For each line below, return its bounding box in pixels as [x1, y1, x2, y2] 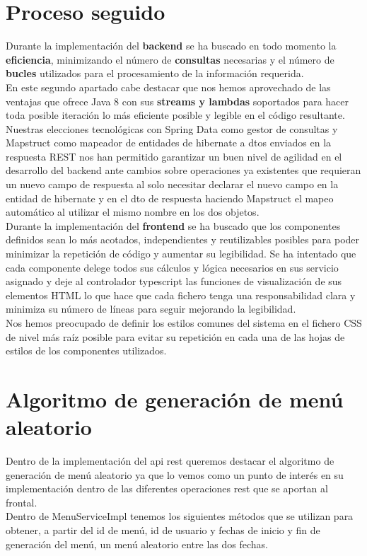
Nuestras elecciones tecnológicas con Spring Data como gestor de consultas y [6, 121, 338, 136]
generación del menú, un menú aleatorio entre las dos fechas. [6, 536, 268, 551]
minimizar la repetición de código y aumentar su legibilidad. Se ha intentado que [6, 246, 356, 261]
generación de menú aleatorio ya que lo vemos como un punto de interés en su [6, 467, 344, 482]
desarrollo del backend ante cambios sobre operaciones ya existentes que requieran [6, 163, 361, 178]
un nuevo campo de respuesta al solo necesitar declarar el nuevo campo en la [6, 177, 339, 192]
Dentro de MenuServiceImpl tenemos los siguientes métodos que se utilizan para [6, 509, 354, 523]
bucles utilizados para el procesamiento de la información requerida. [6, 66, 304, 81]
